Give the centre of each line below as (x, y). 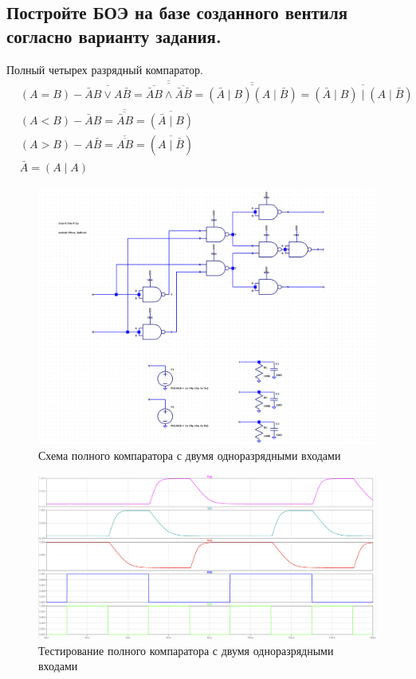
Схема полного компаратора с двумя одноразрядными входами (190, 455)
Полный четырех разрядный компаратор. (105, 69)
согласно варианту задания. (114, 35)
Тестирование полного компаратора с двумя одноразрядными (186, 650)
